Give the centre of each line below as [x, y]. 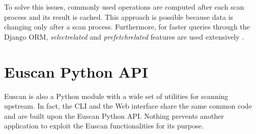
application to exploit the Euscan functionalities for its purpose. [104, 126]
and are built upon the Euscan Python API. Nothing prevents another [114, 115]
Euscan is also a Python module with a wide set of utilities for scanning [116, 96]
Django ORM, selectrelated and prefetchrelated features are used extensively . [124, 36]
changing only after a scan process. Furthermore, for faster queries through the [127, 27]
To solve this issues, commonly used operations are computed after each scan [124, 7]
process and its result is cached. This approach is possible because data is [119, 16]
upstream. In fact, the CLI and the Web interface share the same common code [128, 106]
